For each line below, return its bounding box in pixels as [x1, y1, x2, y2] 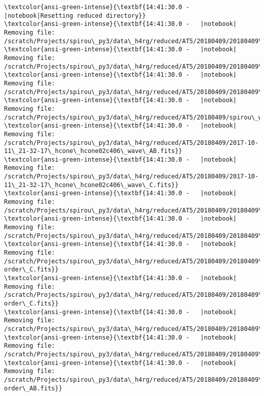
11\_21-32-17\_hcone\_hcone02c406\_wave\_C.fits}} [4, 181, 179, 189]
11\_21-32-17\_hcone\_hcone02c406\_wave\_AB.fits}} [4, 147, 182, 155]
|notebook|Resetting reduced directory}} [4, 12, 146, 19]
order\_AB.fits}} [4, 384, 62, 392]
